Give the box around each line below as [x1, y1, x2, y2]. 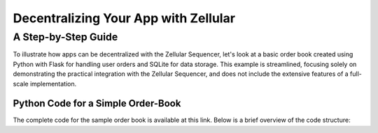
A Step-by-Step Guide [13, 31, 118, 43]
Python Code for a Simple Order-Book [13, 97, 181, 109]
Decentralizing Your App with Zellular [13, 10, 236, 26]
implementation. [29, 79, 77, 88]
